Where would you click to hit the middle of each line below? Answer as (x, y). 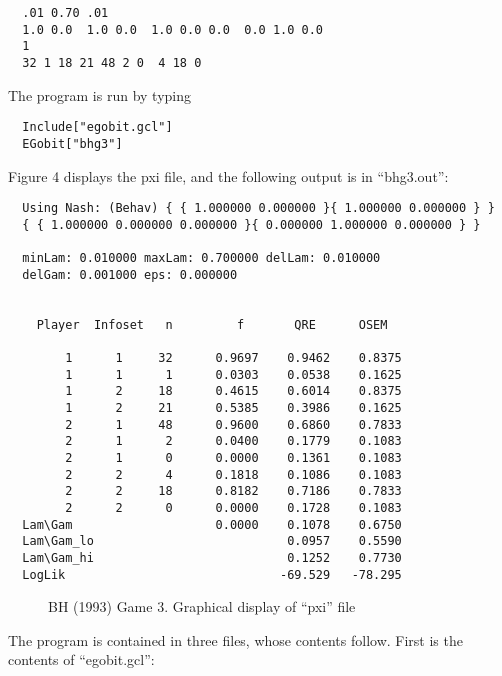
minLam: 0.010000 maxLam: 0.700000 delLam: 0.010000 (201, 258)
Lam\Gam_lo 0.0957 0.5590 (212, 541)
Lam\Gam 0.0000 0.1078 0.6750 (212, 524)
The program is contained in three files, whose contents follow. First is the (235, 639)
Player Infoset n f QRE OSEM (212, 324)
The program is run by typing (99, 94)
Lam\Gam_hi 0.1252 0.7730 (212, 557)
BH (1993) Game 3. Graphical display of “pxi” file (202, 606)
